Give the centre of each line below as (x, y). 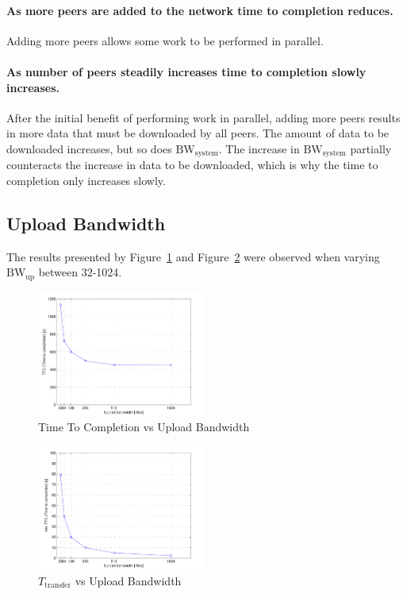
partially (371, 148)
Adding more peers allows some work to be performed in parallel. (165, 40)
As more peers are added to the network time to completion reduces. (200, 10)
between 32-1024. (80, 272)
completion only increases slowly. (86, 181)
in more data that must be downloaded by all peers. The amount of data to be (198, 133)
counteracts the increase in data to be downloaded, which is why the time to (192, 165)
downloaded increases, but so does (89, 148)
